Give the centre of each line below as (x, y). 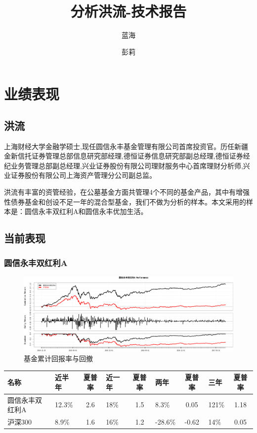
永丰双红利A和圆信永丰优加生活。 (93, 211)
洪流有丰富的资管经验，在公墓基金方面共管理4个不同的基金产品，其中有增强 (127, 192)
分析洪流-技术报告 (128, 11)
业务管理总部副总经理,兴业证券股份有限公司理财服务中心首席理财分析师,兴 (130, 165)
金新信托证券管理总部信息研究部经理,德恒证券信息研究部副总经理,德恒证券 (124, 156)
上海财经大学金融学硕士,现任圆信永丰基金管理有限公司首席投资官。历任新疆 (126, 146)
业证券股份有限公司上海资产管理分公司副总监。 (80, 175)
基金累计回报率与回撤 (58, 358)
